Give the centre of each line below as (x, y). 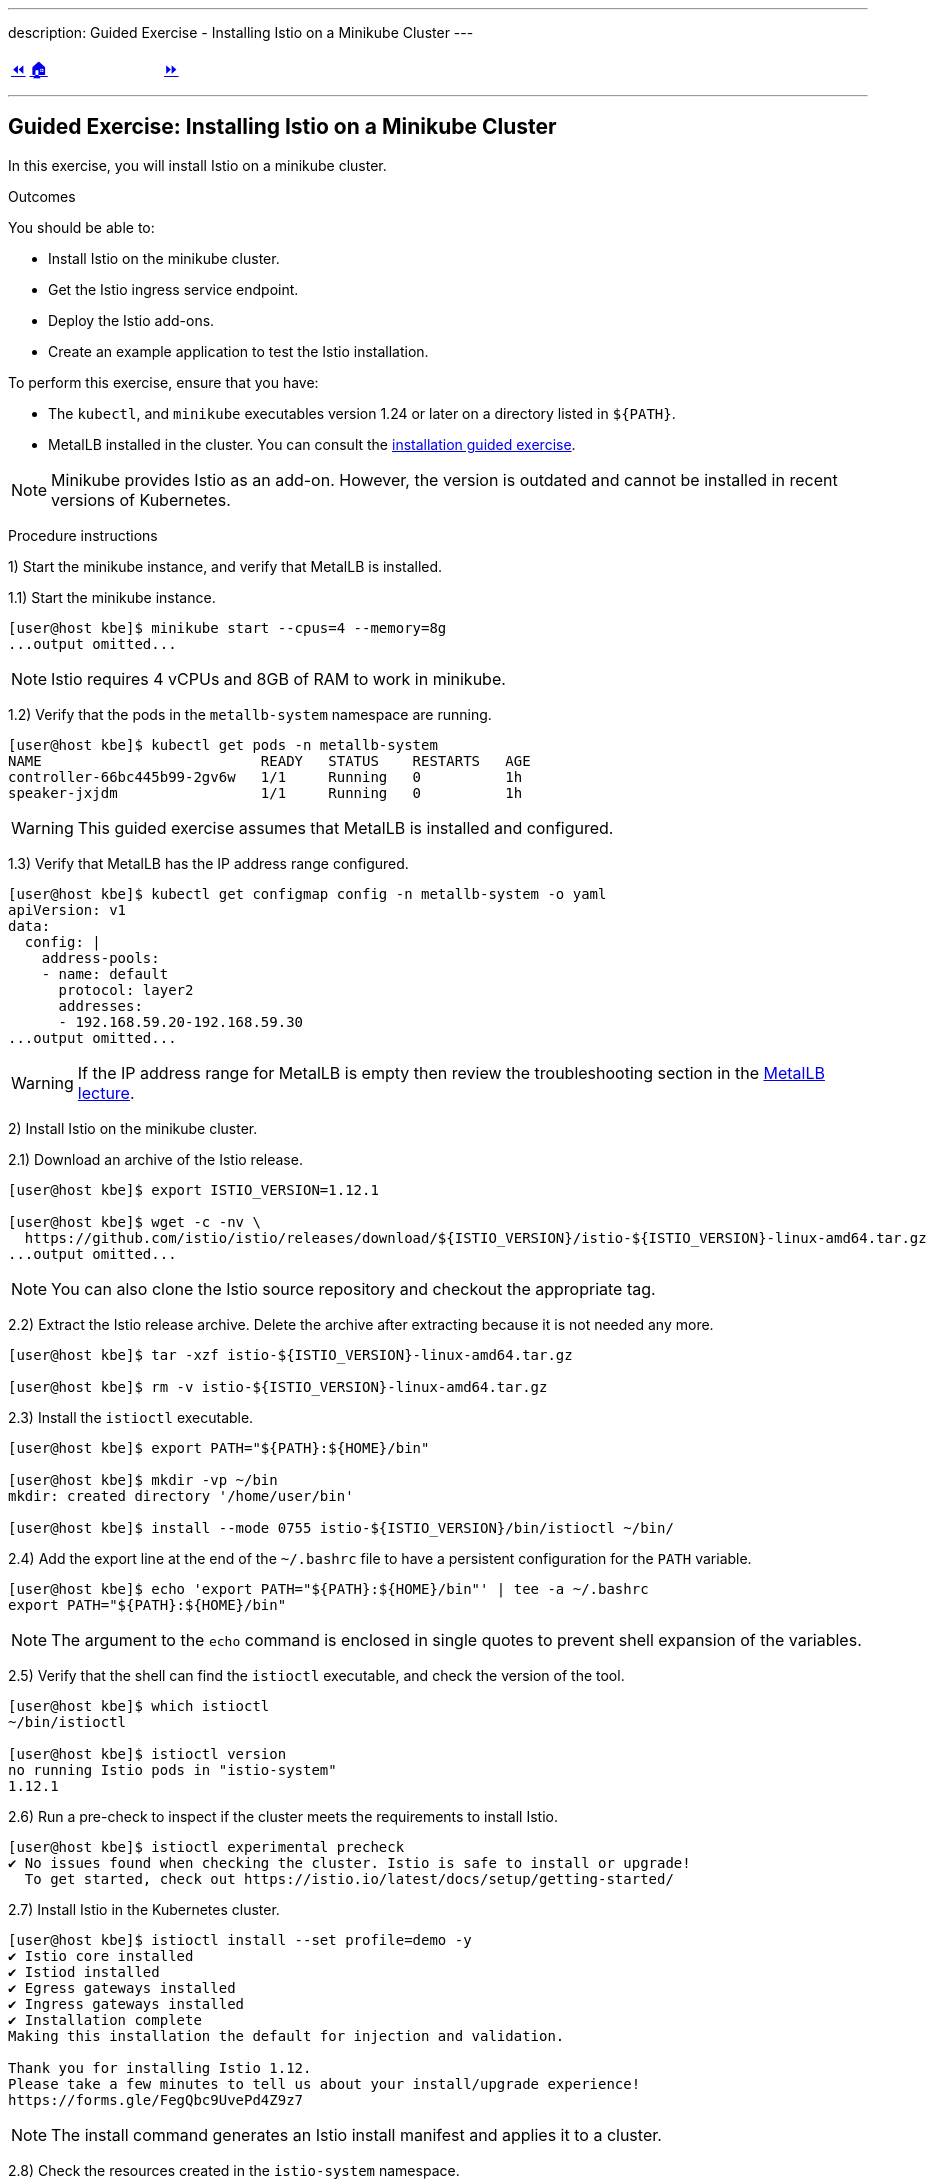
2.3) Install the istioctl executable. (131, 1417)
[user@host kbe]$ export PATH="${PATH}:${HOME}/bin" (219, 1447)
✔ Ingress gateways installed (126, 2003)
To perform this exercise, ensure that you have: (163, 382)
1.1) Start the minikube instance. (112, 597)
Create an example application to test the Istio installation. (238, 351)
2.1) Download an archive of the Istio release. (155, 1159)
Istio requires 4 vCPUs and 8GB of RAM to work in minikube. (278, 678)
